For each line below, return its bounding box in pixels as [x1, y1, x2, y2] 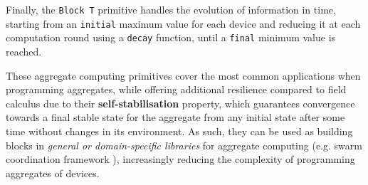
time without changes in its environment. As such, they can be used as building [6, 123, 353, 138]
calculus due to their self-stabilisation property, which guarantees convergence [6, 95, 355, 110]
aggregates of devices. [6, 165, 100, 180]
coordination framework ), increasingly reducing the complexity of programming [6, 152, 355, 166]
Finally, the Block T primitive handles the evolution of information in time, [6, 2, 336, 16]
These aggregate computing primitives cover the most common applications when [6, 68, 361, 83]
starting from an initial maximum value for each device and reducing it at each [6, 16, 361, 31]
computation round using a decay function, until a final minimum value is [6, 30, 336, 45]
